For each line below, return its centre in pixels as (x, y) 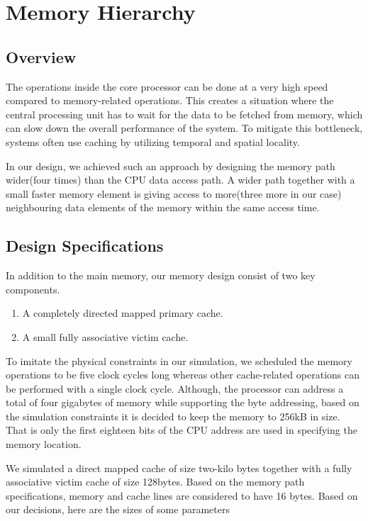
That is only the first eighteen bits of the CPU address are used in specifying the (182, 430)
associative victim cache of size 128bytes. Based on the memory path (155, 482)
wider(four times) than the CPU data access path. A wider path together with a (180, 180)
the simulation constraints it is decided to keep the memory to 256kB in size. (173, 416)
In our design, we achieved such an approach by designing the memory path (171, 166)
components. (33, 289)
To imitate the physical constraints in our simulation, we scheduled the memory (179, 360)
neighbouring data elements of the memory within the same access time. (163, 207)
